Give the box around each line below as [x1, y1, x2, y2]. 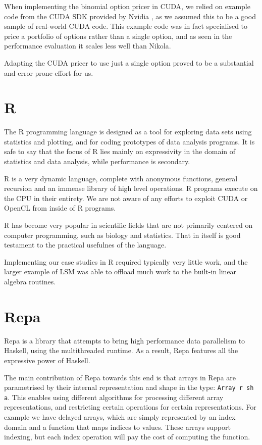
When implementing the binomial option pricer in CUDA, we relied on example [4, 1, 250, 11]
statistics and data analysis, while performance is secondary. [4, 156, 190, 167]
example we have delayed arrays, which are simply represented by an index [4, 412, 236, 422]
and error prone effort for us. [4, 67, 93, 78]
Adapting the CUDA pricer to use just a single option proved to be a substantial [4, 57, 254, 68]
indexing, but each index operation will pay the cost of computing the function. [4, 431, 250, 442]
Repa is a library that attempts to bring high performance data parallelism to [4, 335, 245, 345]
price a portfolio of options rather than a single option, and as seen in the [4, 30, 232, 41]
